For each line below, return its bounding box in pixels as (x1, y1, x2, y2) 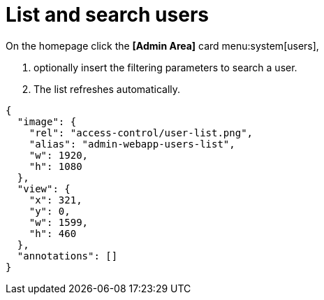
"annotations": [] (17, 250, 118, 262)
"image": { (17, 115, 77, 127)
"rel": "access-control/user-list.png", (29, 127, 253, 138)
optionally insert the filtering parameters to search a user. (34, 61, 297, 73)
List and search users (6, 3, 209, 27)
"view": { (17, 183, 71, 194)
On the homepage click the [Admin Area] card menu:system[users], (6, 39, 319, 52)
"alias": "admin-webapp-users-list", (29, 138, 235, 150)
